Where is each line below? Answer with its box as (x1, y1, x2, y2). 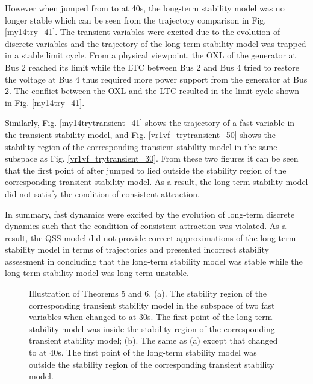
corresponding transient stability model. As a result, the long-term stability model (5, 175, 308, 188)
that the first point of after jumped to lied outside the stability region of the (5, 163, 287, 176)
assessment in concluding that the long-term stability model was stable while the (5, 254, 303, 267)
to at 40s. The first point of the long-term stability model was (29, 346, 257, 359)
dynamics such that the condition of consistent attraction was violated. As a (5, 219, 287, 232)
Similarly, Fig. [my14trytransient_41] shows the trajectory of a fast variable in (5, 116, 295, 129)
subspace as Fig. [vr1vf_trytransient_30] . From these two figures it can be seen (5, 152, 299, 165)
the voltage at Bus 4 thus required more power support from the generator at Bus (5, 72, 308, 85)
